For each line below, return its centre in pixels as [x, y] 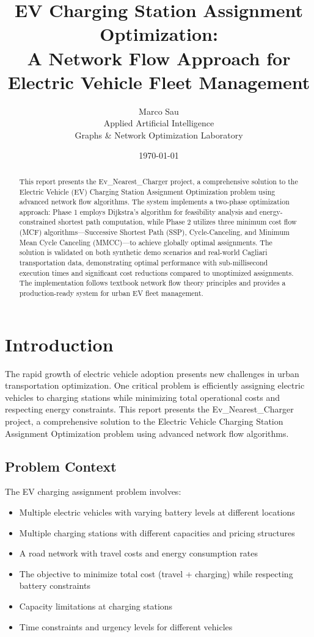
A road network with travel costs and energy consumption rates [138, 553]
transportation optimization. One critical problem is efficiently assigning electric [155, 385]
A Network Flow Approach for [159, 58]
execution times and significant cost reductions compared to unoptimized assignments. [156, 272]
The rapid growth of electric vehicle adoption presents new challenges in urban [152, 373]
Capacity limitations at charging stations [96, 606]
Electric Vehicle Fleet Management [159, 81]
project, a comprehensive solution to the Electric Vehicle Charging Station [144, 421]
